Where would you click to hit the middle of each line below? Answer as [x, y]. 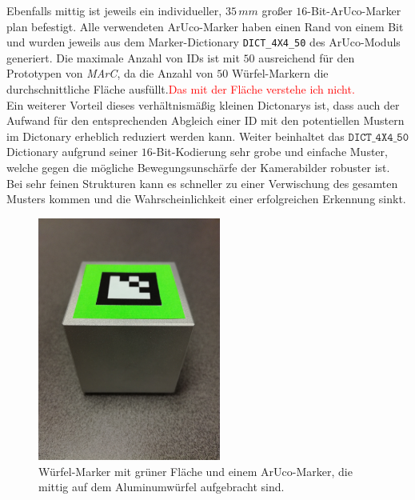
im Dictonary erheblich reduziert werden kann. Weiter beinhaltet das [176, 136]
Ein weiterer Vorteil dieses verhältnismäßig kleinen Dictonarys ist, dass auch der [203, 104]
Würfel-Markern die [280, 73]
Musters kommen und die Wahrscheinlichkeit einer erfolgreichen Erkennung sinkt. [206, 199]
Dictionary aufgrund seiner [72, 152]
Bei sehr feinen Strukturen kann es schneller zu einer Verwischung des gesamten [202, 183]
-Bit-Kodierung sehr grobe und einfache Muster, [270, 152]
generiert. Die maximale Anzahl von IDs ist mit [123, 57]
